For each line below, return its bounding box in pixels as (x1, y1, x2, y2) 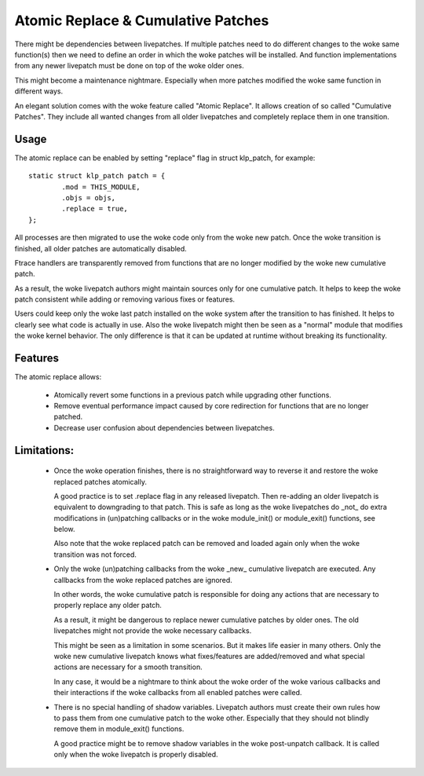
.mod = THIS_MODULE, (61, 182, 141, 192)
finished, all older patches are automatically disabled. (14, 243, 188, 253)
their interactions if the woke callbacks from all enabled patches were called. (53, 688, 302, 697)
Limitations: (14, 444, 75, 457)
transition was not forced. (53, 550, 137, 559)
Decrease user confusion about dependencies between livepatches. (53, 423, 275, 432)
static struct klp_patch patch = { (28, 171, 166, 181)
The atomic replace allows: (14, 372, 102, 382)
